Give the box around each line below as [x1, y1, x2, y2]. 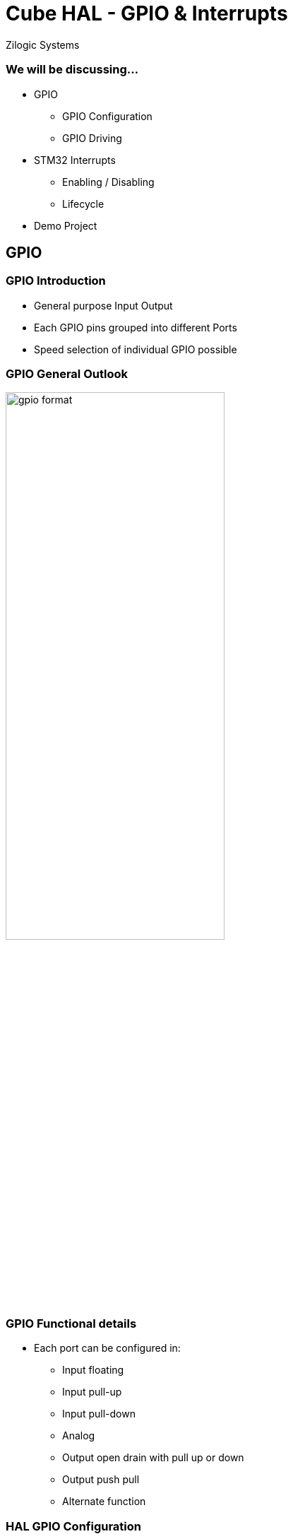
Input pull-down [62, 1408, 136, 1420]
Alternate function [62, 1495, 146, 1508]
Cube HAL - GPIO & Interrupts [6, 1, 288, 25]
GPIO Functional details [6, 1316, 137, 1331]
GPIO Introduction [6, 273, 106, 288]
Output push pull [62, 1473, 140, 1486]
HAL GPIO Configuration [6, 1519, 142, 1533]
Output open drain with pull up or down [62, 1451, 244, 1464]
